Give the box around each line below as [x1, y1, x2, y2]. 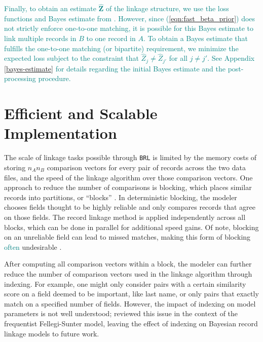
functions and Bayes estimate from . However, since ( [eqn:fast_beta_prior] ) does [4, 13, 255, 23]
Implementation [4, 123, 117, 143]
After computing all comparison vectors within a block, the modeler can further [4, 258, 252, 269]
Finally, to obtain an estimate [4, 3, 96, 14]
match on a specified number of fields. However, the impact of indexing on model [4, 298, 256, 309]
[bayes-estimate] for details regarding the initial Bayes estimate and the [4, 63, 226, 73]
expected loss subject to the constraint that [4, 53, 139, 63]
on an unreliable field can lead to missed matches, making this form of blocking [4, 232, 251, 242]
